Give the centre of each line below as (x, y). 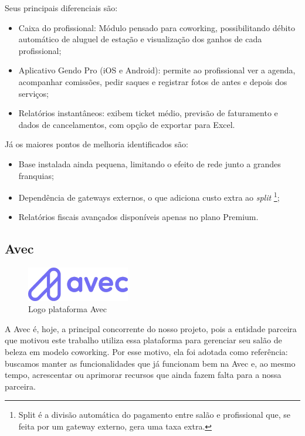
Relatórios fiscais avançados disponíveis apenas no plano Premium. (138, 217)
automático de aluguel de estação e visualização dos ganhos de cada (140, 39)
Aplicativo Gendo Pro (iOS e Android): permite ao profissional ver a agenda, (157, 70)
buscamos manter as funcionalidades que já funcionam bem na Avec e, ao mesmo (150, 363)
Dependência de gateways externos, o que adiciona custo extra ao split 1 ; (149, 196)
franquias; (36, 175)
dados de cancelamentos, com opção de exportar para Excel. (127, 124)
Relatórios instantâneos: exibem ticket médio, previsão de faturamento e (148, 113)
